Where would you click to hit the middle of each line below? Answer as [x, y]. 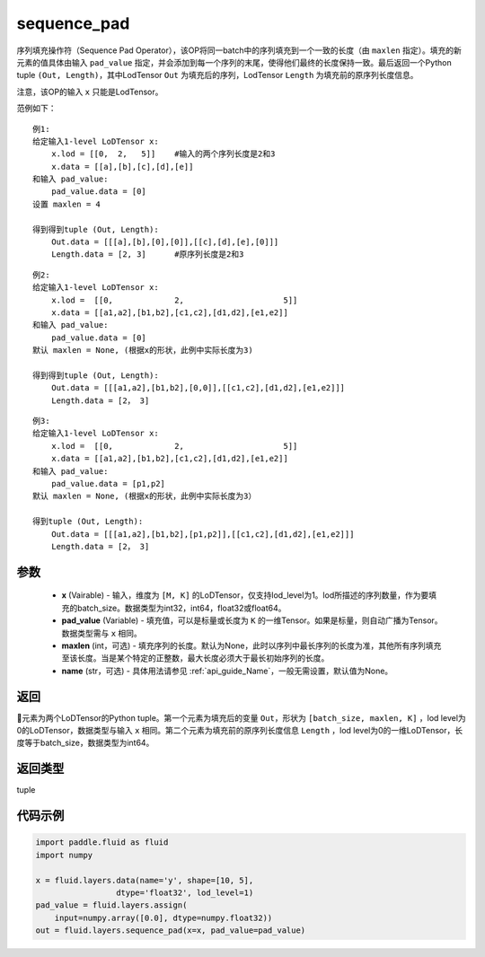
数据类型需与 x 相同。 [102, 633]
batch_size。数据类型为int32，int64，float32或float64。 [181, 608]
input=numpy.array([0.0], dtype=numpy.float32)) [163, 917]
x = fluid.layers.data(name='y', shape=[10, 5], [145, 880]
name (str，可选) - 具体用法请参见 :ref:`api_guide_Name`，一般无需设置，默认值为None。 [227, 671]
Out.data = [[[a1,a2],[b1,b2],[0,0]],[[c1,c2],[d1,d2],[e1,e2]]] [198, 388]
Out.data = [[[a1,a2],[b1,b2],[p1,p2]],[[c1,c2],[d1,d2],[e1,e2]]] [203, 534]
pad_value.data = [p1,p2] [108, 484]
